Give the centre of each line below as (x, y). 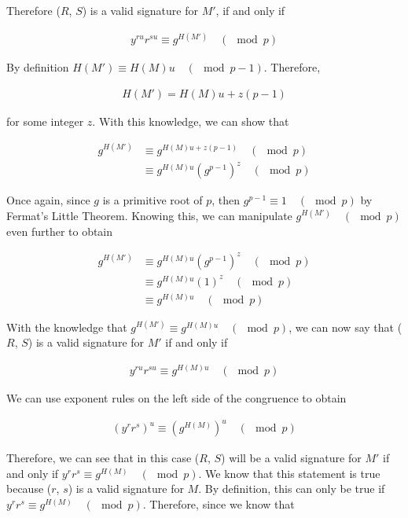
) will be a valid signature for (291, 458)
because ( (29, 489)
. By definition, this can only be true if (292, 489)
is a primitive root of (153, 200)
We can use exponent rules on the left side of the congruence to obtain (176, 398)
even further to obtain (60, 231)
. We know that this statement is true (289, 473)
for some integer (45, 121)
